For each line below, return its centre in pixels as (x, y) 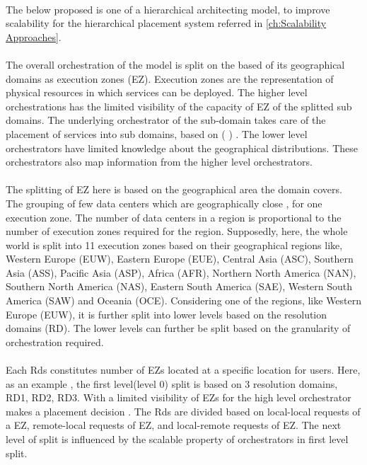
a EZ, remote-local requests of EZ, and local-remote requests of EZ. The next (174, 425)
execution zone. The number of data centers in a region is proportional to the (174, 217)
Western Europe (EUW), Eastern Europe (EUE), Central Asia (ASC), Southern (180, 259)
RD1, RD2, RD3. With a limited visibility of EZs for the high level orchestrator (179, 397)
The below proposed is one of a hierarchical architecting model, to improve (168, 9)
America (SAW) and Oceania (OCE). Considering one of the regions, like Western (184, 300)
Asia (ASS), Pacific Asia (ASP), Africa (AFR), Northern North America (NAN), (181, 272)
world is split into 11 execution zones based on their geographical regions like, (174, 245)
